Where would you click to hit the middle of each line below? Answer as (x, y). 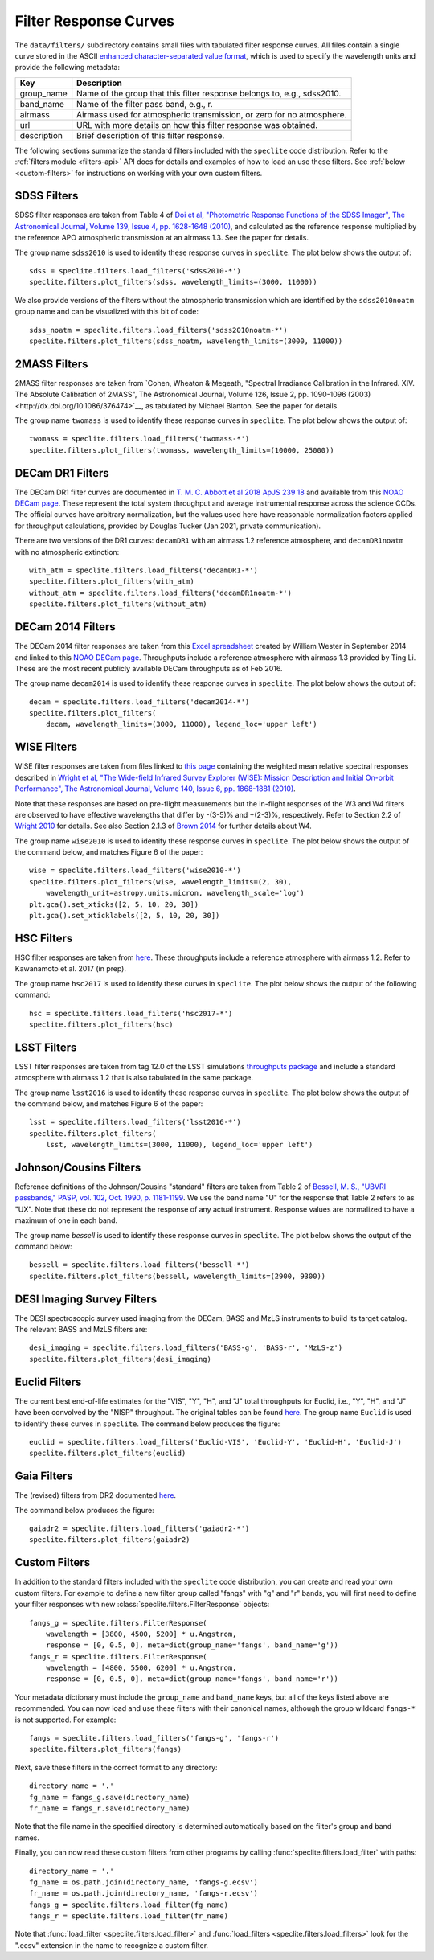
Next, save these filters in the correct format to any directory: (116, 1767)
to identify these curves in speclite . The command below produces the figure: (147, 1424)
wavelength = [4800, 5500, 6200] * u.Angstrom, (141, 1668)
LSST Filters (46, 1047)
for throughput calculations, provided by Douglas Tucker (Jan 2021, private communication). (168, 526)
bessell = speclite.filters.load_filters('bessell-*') (139, 1265)
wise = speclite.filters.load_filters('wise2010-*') (135, 871)
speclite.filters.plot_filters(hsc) (101, 1024)
